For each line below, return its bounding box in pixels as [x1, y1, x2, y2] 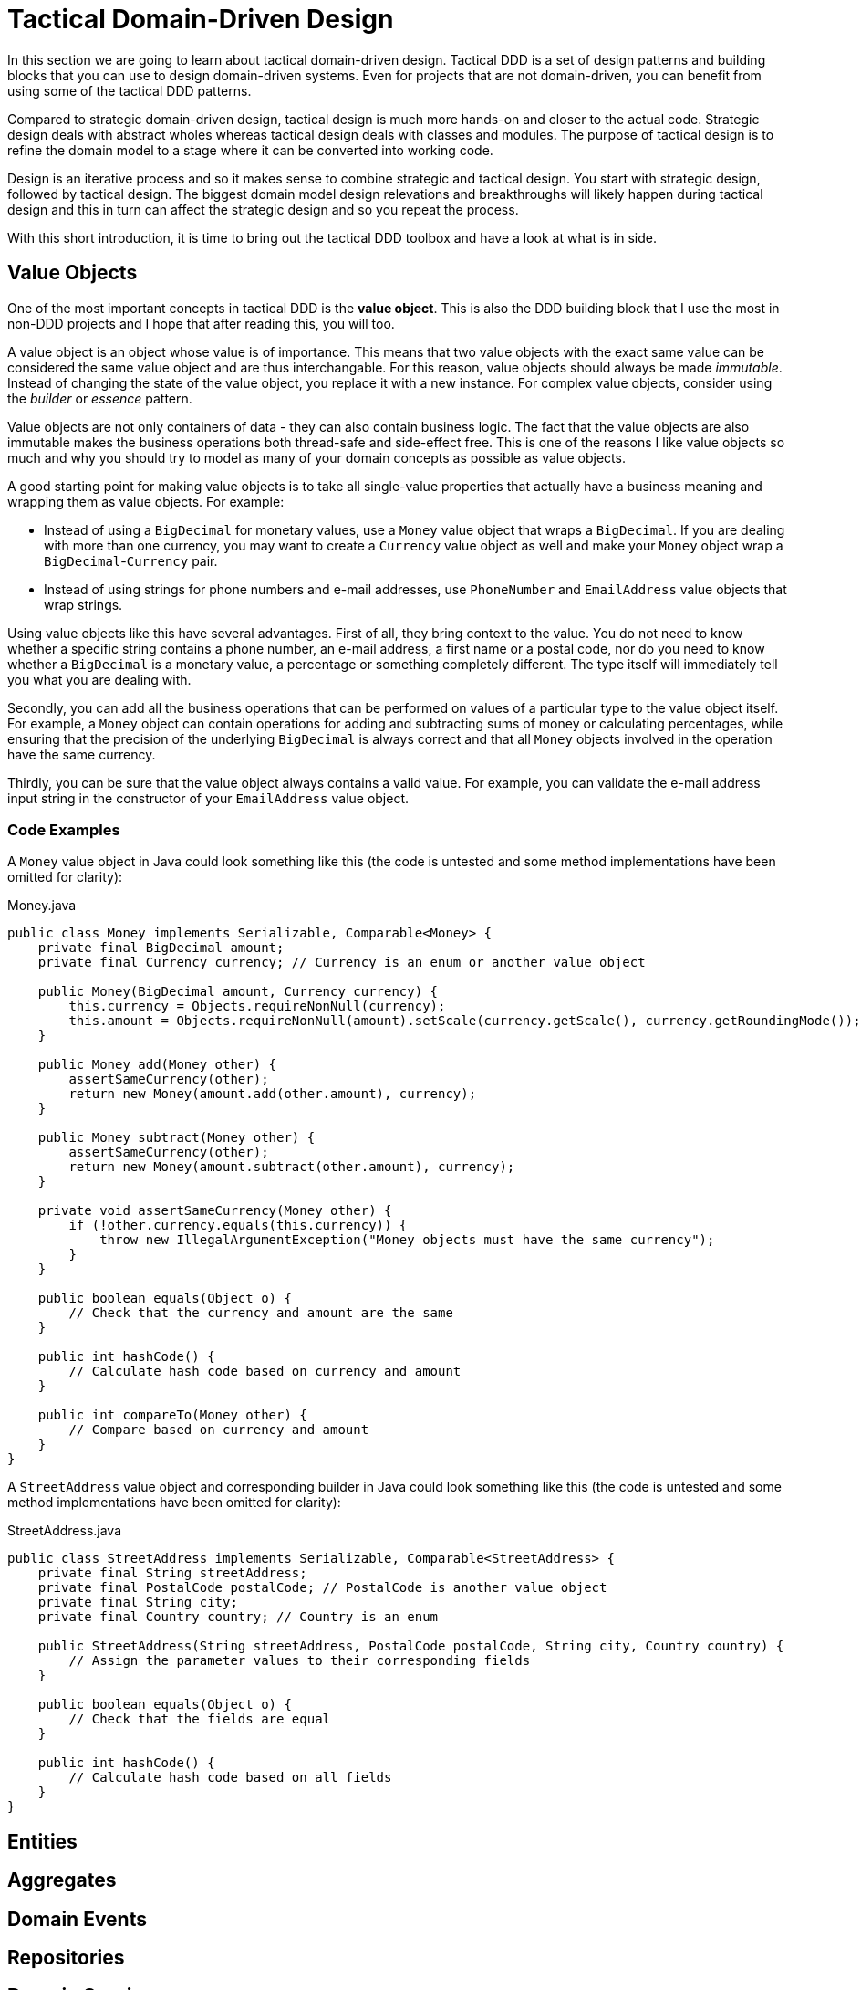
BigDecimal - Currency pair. [44, 552, 218, 569]
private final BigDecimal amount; [37, 940, 285, 956]
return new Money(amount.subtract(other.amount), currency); [68, 1159, 515, 1175]
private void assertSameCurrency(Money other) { [37, 1203, 392, 1219]
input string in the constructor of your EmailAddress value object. [7, 790, 410, 806]
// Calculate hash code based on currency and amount [68, 1364, 462, 1379]
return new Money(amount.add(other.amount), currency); [68, 1086, 477, 1102]
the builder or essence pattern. [7, 390, 192, 406]
